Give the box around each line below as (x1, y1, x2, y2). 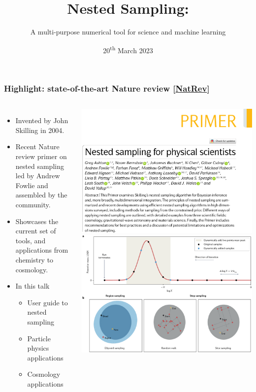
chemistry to (15, 254, 54, 264)
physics (27, 343, 49, 353)
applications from (15, 245, 68, 255)
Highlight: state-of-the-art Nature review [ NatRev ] (4, 82, 210, 94)
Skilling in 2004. (15, 125, 64, 135)
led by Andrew (15, 170, 60, 181)
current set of (15, 226, 56, 236)
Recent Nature (15, 141, 60, 152)
